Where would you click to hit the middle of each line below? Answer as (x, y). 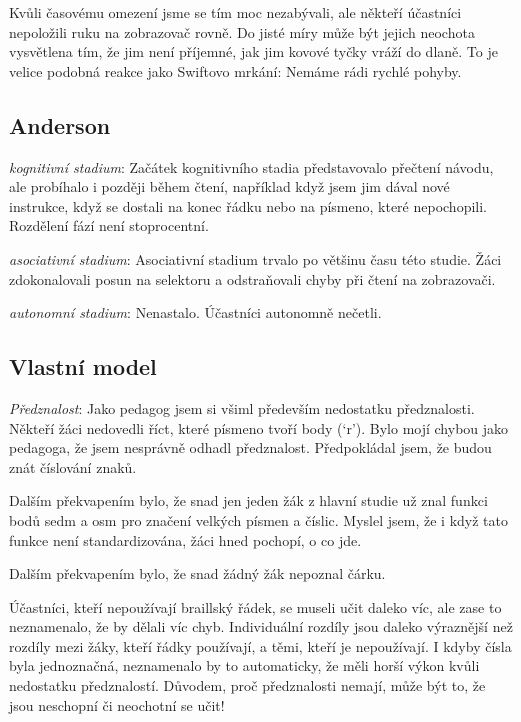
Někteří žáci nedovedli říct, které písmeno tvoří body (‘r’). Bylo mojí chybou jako (259, 427)
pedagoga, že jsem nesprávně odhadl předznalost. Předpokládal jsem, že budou (250, 447)
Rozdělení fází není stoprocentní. (109, 225)
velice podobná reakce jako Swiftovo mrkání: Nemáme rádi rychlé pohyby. (235, 70)
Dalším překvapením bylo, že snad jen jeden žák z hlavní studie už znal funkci (248, 500)
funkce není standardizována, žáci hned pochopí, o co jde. (185, 539)
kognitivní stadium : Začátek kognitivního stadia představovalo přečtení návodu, (251, 166)
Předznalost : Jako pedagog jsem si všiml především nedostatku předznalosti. (242, 407)
